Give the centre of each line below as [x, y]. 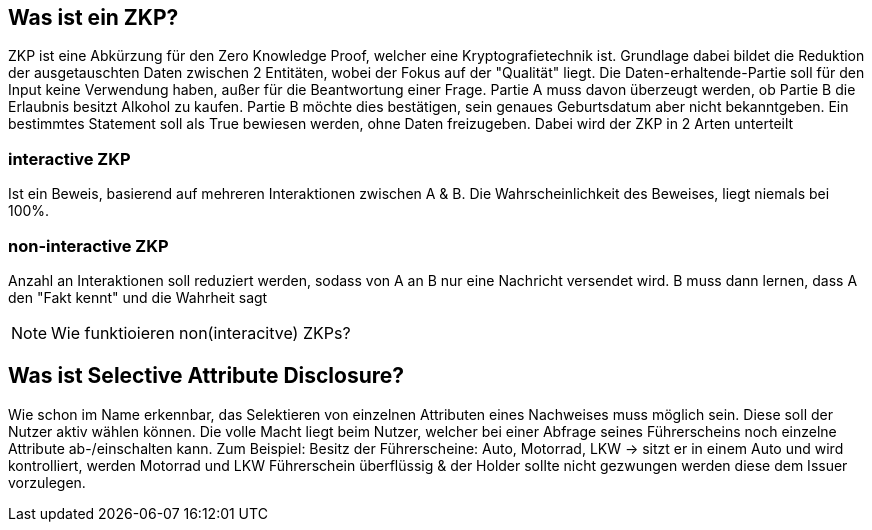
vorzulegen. [47, 482]
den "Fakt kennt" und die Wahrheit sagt [138, 297]
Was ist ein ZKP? [93, 17]
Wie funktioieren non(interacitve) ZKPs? [201, 332]
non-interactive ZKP [88, 245]
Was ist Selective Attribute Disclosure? [206, 376]
